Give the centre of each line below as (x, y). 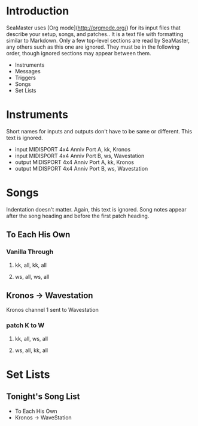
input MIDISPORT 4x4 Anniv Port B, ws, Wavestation (80, 156)
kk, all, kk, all (31, 265)
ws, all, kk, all (31, 350)
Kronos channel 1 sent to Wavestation (52, 310)
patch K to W (25, 326)
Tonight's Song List (43, 397)
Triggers (25, 78)
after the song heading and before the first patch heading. (78, 216)
